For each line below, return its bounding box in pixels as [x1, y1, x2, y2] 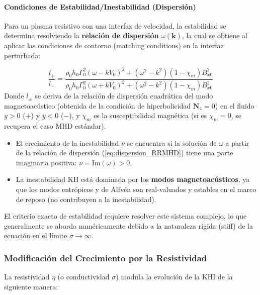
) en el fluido [215, 100, 254, 111]
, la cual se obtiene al [182, 30, 247, 41]
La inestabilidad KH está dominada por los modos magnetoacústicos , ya [16, 174, 250, 184]
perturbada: [4, 50, 41, 60]
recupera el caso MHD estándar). [4, 121, 106, 131]
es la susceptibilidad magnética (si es [94, 110, 207, 121]
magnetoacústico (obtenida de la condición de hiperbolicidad [4, 100, 191, 111]
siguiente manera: [4, 281, 58, 291]
